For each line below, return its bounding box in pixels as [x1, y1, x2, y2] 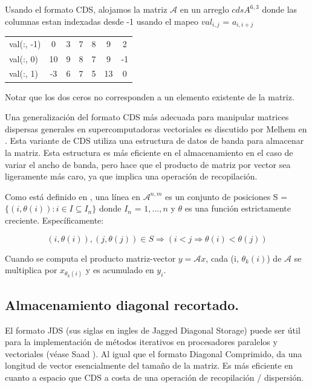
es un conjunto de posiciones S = [165, 190, 288, 202]
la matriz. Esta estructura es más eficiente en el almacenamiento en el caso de [5, 146, 293, 158]
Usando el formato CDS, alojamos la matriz [5, 3, 167, 15]
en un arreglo [180, 3, 229, 15]
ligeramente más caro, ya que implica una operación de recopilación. [5, 170, 258, 183]
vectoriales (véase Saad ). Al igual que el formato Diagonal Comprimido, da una [5, 347, 302, 360]
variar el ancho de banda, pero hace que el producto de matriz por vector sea [5, 158, 291, 170]
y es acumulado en [85, 264, 154, 276]
